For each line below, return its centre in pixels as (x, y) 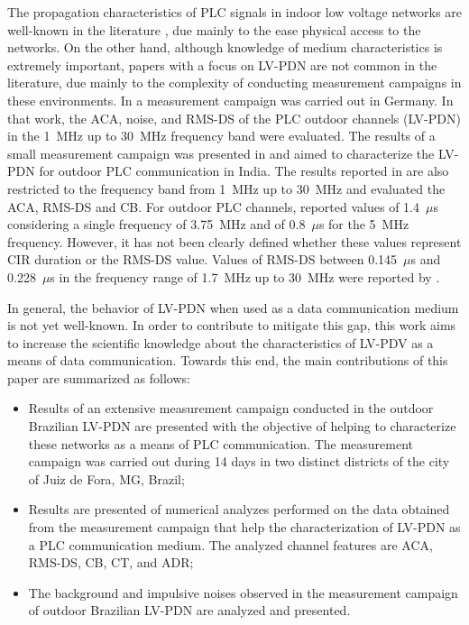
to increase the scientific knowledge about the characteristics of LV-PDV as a (221, 342)
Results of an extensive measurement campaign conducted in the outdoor (231, 408)
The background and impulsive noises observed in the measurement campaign (243, 592)
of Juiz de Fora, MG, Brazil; (106, 478)
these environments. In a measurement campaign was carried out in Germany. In (230, 100)
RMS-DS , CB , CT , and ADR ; (111, 562)
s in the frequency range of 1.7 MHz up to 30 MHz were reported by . (245, 276)
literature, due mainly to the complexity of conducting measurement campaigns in (234, 83)
